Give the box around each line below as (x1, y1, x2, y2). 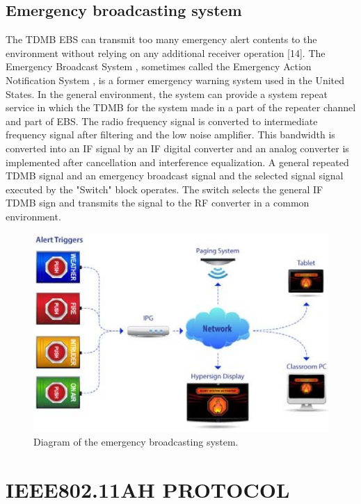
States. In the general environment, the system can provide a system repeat (6, 86, 328, 101)
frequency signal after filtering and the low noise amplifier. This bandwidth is (6, 127, 335, 142)
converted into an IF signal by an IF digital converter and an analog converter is (6, 140, 349, 155)
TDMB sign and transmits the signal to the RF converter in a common (6, 195, 310, 210)
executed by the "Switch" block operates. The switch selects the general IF (6, 181, 323, 196)
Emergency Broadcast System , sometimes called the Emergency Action (6, 59, 312, 74)
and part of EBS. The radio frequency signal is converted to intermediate (6, 113, 318, 128)
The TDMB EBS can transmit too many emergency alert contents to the (6, 32, 317, 47)
